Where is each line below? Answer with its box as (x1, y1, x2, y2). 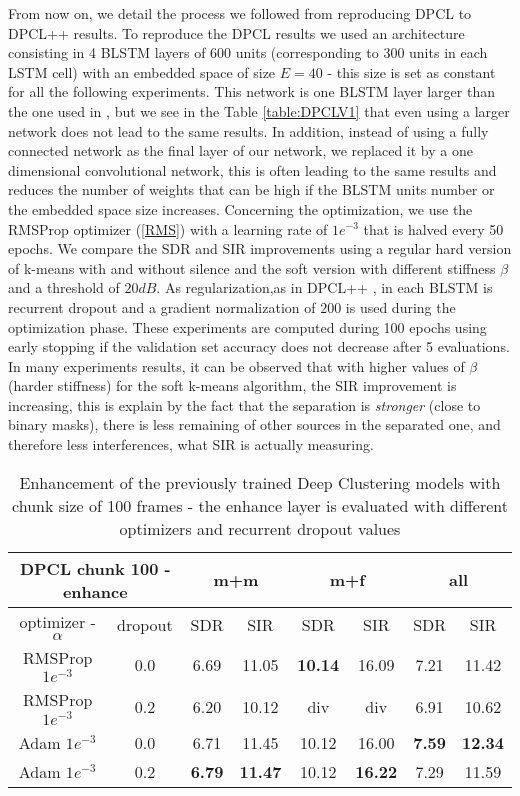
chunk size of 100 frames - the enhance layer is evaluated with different (12, 493, 508, 517)
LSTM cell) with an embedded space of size (8, 61, 276, 82)
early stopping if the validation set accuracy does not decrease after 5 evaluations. (8, 336, 510, 357)
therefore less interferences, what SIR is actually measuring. (8, 434, 374, 455)
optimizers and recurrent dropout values (119, 516, 401, 540)
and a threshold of (8, 277, 120, 298)
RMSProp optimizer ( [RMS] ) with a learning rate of (8, 218, 328, 239)
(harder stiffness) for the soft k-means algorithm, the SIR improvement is (8, 375, 457, 396)
